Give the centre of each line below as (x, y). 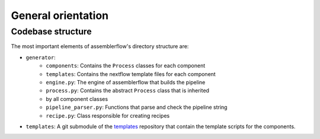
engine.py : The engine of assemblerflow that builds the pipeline (126, 82)
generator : (41, 57)
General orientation (60, 15)
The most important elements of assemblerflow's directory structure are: (100, 46)
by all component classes (77, 99)
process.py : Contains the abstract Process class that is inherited (128, 91)
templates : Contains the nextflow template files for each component (131, 74)
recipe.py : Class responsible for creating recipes (108, 115)
